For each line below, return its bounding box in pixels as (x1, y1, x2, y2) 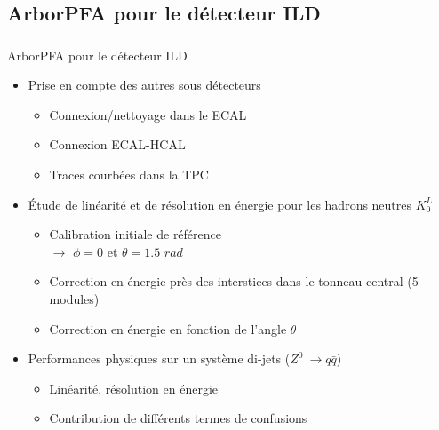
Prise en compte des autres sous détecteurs (28, 76, 261, 94)
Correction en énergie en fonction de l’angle (49, 319, 287, 338)
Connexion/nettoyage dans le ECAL (49, 105, 247, 123)
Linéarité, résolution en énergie (49, 378, 218, 397)
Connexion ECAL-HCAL (49, 135, 186, 154)
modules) (49, 290, 100, 308)
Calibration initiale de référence (49, 225, 222, 243)
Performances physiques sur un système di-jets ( (28, 349, 291, 368)
